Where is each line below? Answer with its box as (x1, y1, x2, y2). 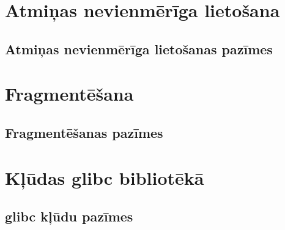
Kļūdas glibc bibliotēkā (5, 165, 204, 190)
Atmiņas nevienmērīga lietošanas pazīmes (5, 39, 273, 58)
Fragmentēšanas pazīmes (5, 123, 163, 142)
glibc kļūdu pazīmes (5, 207, 133, 226)
